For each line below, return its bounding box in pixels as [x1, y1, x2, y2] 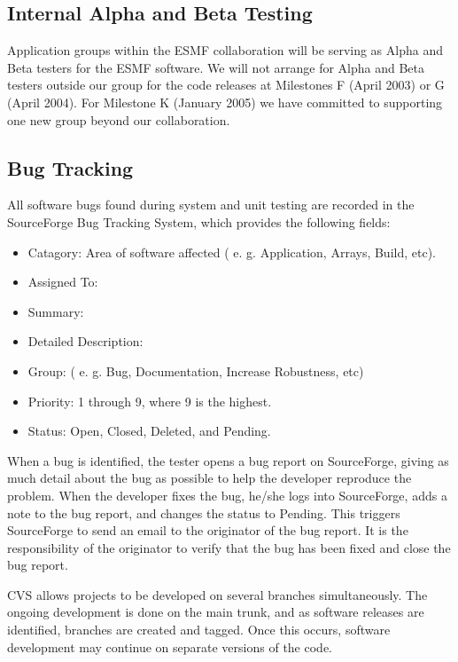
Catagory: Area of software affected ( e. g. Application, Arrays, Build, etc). [27, 242, 436, 261]
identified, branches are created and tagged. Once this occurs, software [7, 620, 391, 639]
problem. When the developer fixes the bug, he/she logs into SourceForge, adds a [7, 485, 447, 504]
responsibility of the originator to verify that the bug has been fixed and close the [7, 538, 451, 556]
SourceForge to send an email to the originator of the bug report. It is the [7, 521, 408, 540]
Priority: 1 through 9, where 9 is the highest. [27, 391, 272, 410]
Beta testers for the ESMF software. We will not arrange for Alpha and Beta [7, 58, 425, 76]
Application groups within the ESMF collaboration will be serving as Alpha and [7, 41, 443, 59]
